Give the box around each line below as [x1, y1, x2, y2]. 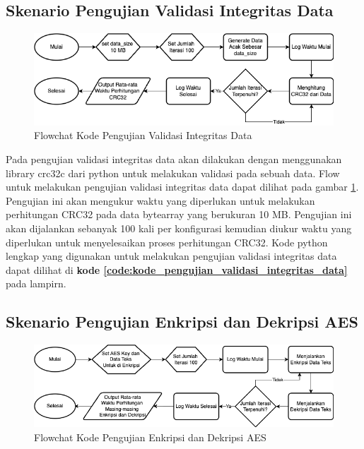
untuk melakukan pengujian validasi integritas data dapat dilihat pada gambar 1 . [6, 179, 359, 194]
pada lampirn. [6, 276, 66, 291]
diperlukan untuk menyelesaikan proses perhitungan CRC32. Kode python [6, 234, 328, 249]
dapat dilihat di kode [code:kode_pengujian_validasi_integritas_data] [6, 262, 348, 277]
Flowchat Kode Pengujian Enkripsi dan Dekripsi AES [34, 429, 266, 444]
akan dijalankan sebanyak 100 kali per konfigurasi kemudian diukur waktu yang [6, 220, 352, 235]
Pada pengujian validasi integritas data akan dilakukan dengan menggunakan [6, 151, 342, 166]
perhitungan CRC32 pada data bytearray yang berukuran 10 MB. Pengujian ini [6, 207, 352, 222]
